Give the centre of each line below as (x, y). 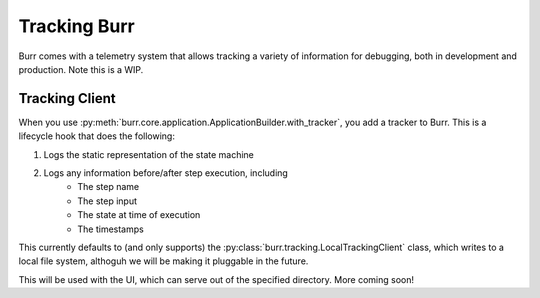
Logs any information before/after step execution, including (166, 173)
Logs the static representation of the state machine (149, 154)
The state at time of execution (139, 215)
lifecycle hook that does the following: (96, 136)
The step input (107, 201)
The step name (108, 187)
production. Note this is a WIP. (81, 69)
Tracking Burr (76, 26)
